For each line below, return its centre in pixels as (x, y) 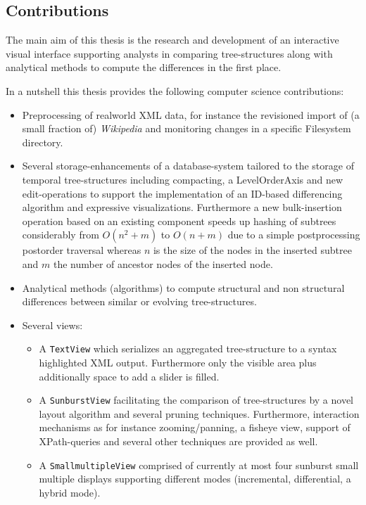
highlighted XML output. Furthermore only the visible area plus (178, 362)
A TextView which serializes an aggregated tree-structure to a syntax (188, 349)
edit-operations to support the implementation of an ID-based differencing (182, 193)
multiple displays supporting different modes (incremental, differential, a (195, 479)
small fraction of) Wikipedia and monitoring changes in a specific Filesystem (187, 128)
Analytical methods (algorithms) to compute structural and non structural (183, 287)
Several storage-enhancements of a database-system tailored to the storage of (188, 166)
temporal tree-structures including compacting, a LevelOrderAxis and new (183, 179)
